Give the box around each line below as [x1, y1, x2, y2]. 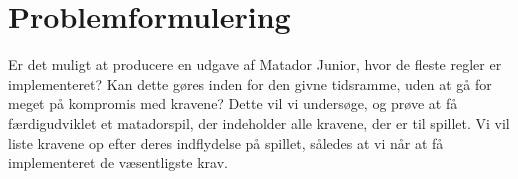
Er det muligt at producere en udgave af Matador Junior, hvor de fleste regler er [8, 54, 502, 75]
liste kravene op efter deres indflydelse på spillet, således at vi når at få [8, 132, 444, 153]
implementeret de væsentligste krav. [8, 152, 228, 173]
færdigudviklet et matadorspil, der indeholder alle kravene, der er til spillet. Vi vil [8, 112, 510, 133]
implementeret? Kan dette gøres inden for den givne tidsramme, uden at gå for [8, 73, 492, 94]
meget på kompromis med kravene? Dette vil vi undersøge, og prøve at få [8, 93, 458, 114]
